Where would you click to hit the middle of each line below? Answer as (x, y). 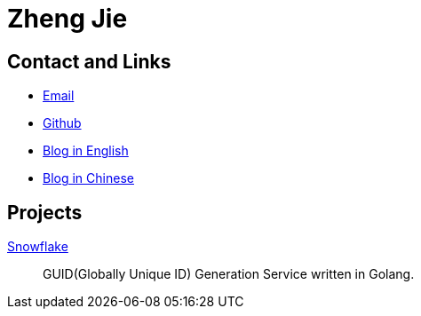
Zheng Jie (68, 19)
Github (62, 123)
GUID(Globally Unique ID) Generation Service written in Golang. (229, 274)
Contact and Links (89, 61)
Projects (45, 212)
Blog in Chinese (88, 178)
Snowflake (38, 247)
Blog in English (86, 151)
